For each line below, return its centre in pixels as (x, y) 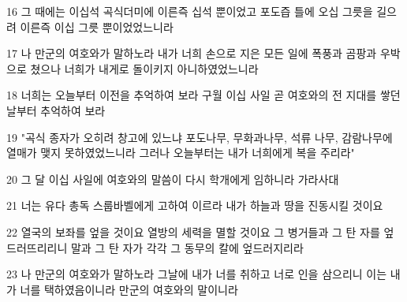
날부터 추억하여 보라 (56, 110)
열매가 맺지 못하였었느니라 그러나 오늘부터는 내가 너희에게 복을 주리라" (181, 153)
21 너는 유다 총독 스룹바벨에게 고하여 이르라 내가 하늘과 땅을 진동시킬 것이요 (195, 205)
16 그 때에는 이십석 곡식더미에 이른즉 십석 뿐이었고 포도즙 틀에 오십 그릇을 (190, 11)
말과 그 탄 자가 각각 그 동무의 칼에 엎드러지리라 (187, 247)
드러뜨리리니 (37, 247)
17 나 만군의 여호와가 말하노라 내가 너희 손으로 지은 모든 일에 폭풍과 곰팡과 (192, 53)
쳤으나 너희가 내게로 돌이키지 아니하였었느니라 (144, 68)
